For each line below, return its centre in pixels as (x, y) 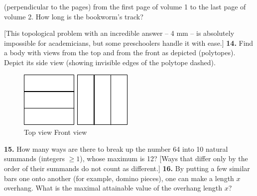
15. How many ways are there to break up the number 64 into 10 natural (116, 148)
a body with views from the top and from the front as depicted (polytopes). (120, 52)
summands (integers (34, 158)
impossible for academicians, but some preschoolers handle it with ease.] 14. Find (129, 43)
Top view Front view (56, 132)
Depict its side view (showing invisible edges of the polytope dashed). (110, 62)
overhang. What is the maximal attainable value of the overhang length (113, 188)
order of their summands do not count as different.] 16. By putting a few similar (127, 168)
